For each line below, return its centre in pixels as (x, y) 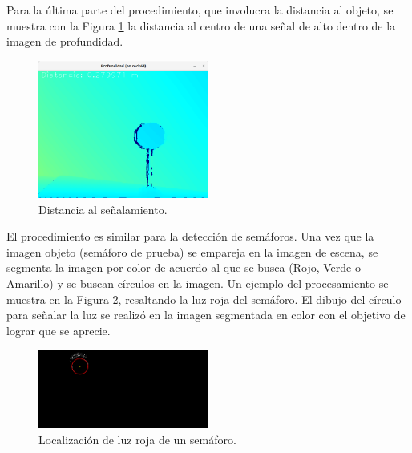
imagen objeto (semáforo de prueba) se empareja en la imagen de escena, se (192, 251)
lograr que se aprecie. (59, 330)
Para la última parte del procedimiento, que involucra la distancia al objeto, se (200, 10)
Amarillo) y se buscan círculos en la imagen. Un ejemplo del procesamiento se (198, 283)
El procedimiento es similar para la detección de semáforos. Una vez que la (190, 236)
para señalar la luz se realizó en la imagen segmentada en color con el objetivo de (206, 315)
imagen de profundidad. (65, 41)
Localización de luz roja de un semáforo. (137, 440)
